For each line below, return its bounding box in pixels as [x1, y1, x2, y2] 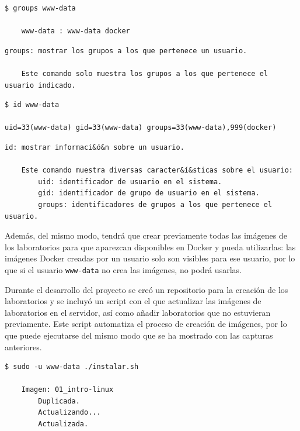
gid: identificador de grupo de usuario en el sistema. [38, 189, 260, 198]
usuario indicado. [5, 81, 76, 89]
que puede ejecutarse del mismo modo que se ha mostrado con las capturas [5, 329, 273, 341]
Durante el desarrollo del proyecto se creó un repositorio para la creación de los [5, 283, 288, 295]
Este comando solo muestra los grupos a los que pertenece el [21, 69, 268, 78]
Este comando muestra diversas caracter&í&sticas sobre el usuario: [21, 166, 293, 175]
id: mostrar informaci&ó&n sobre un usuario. [5, 143, 184, 151]
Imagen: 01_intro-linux [21, 385, 114, 394]
